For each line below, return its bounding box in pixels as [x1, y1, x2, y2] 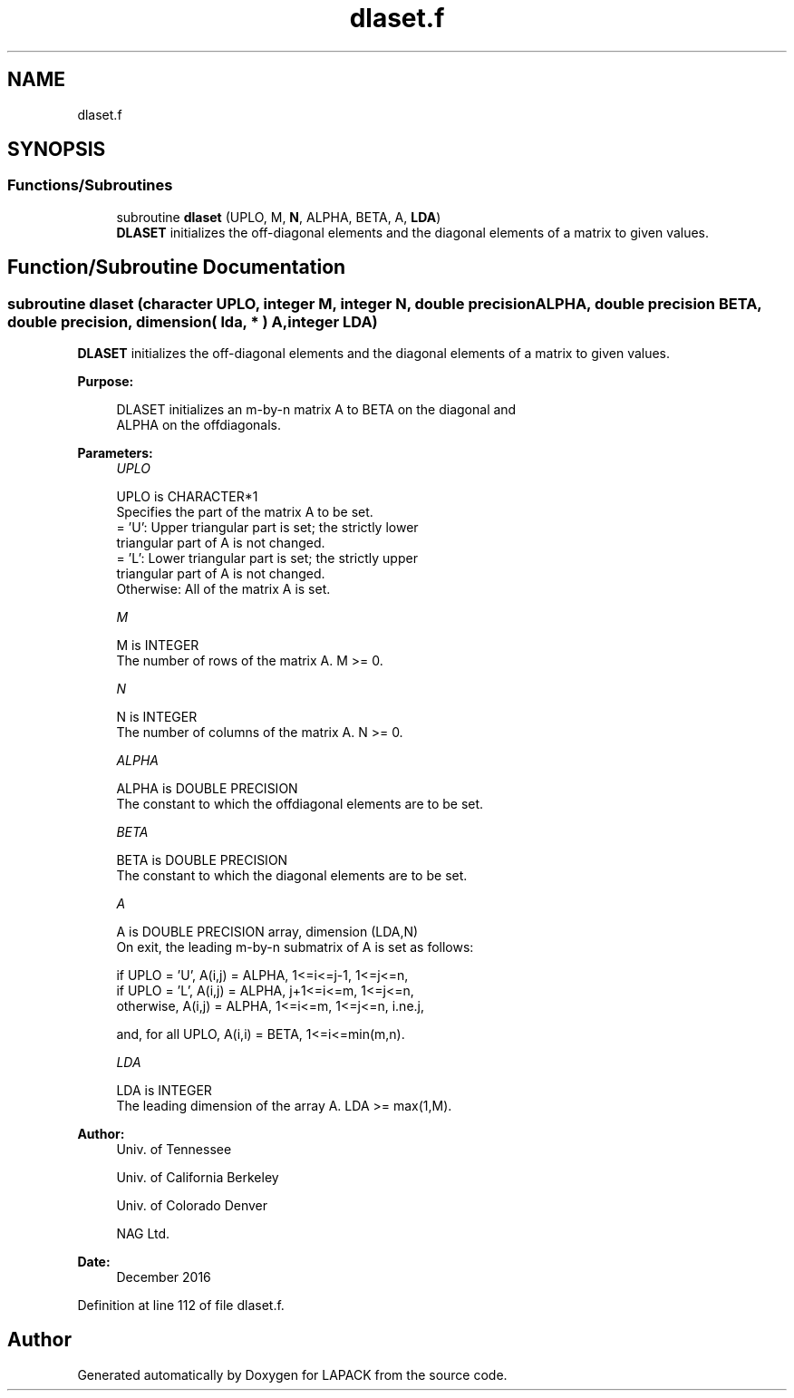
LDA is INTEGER [116, 1082, 212, 1099]
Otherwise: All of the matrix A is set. [116, 581, 331, 597]
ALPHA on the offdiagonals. [116, 417, 282, 433]
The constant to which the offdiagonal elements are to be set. [116, 796, 484, 812]
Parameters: [77, 445, 153, 461]
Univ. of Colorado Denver [116, 1198, 268, 1214]
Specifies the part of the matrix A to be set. [116, 504, 373, 520]
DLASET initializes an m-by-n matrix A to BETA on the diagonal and [116, 402, 517, 418]
